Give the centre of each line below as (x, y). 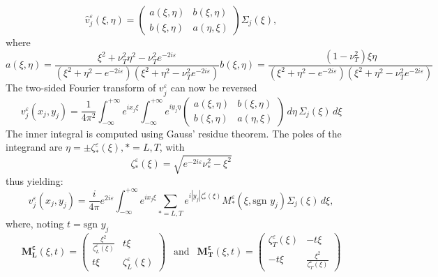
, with (172, 147)
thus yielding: (35, 180)
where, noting (35, 223)
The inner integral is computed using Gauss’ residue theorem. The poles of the (174, 133)
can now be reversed (214, 88)
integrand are (34, 147)
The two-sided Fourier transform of (81, 88)
